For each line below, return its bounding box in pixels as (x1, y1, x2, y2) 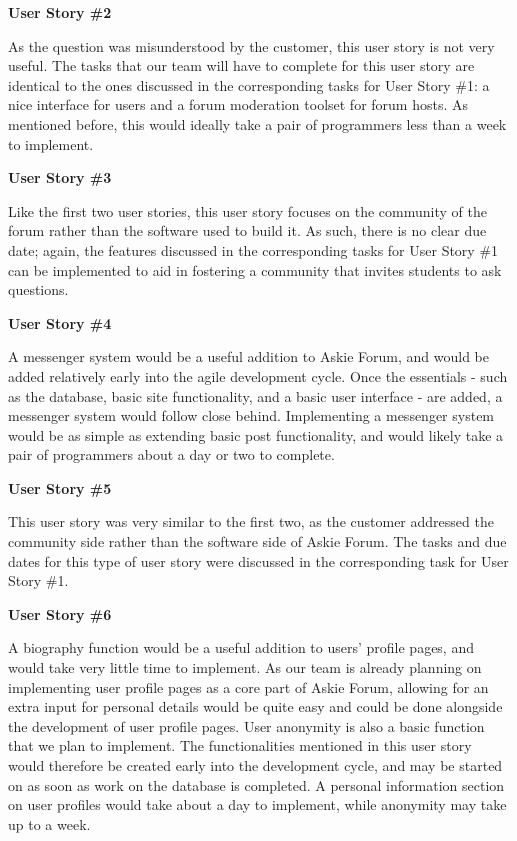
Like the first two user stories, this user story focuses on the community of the (8, 200, 487, 221)
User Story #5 (8, 477, 112, 498)
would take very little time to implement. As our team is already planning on (8, 657, 482, 678)
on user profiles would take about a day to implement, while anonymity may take (8, 794, 507, 815)
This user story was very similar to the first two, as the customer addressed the (8, 511, 494, 532)
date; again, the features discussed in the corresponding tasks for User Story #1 (8, 239, 499, 260)
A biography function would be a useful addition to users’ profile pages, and (8, 637, 474, 658)
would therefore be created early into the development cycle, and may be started (8, 755, 503, 775)
